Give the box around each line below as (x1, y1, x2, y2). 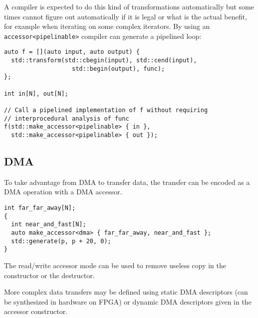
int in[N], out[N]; (4, 90, 68, 97)
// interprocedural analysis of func (4, 115, 129, 122)
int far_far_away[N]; (4, 204, 76, 212)
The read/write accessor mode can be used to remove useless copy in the (4, 260, 227, 270)
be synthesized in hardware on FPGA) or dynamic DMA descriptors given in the (4, 296, 252, 307)
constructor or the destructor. (4, 270, 95, 280)
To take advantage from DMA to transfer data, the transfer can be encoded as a (4, 176, 250, 187)
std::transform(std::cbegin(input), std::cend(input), (11, 57, 197, 64)
